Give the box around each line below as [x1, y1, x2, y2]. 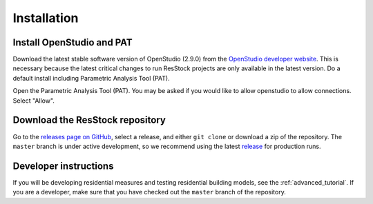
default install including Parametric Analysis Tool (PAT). [12, 74, 170, 82]
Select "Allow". [12, 96, 55, 105]
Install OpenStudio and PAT [12, 37, 133, 48]
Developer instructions [12, 160, 114, 172]
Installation [12, 10, 79, 25]
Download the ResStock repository [12, 114, 166, 126]
